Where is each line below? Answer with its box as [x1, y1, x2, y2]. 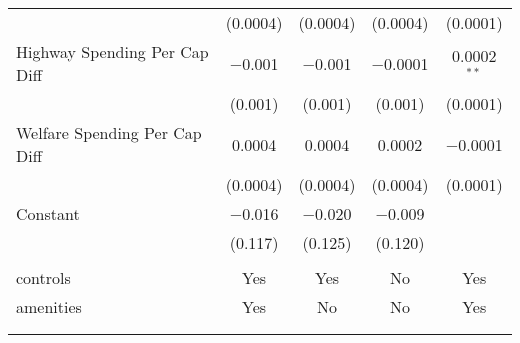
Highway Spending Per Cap [16, 40, 209, 63]
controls [16, 266, 71, 289]
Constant [16, 202, 80, 225]
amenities [16, 295, 82, 318]
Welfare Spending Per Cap [16, 121, 202, 144]
